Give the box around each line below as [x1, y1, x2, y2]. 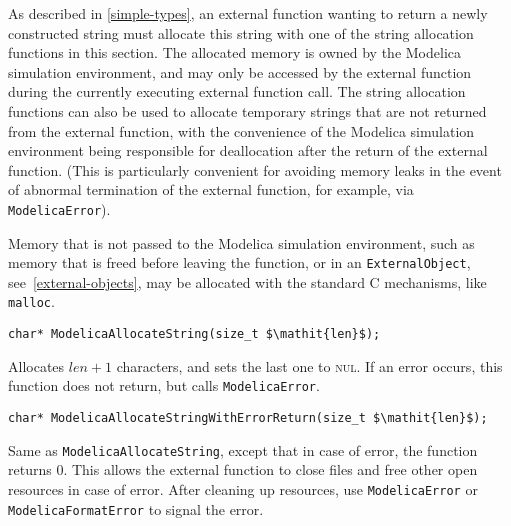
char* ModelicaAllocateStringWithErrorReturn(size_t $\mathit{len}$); [8, 411, 488, 425]
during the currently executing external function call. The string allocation [8, 81, 466, 102]
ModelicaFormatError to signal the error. [8, 498, 264, 519]
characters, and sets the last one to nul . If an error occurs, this [116, 355, 503, 376]
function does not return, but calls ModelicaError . [8, 375, 320, 396]
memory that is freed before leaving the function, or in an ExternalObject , [8, 252, 471, 273]
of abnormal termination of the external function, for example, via [8, 179, 414, 200]
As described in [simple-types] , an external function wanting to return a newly [8, 3, 488, 23]
